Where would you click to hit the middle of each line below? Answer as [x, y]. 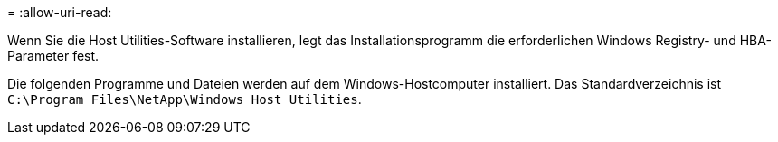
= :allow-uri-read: [60, 12]
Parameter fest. [53, 56]
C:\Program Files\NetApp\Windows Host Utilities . [185, 99]
